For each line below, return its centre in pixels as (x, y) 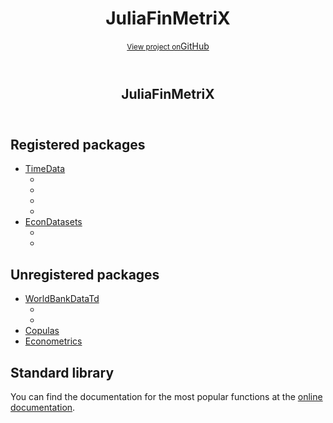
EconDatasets (53, 222)
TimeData (45, 169)
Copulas (42, 331)
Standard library (62, 372)
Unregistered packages (85, 274)
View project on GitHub (168, 46)
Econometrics (53, 341)
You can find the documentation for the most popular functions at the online (166, 396)
